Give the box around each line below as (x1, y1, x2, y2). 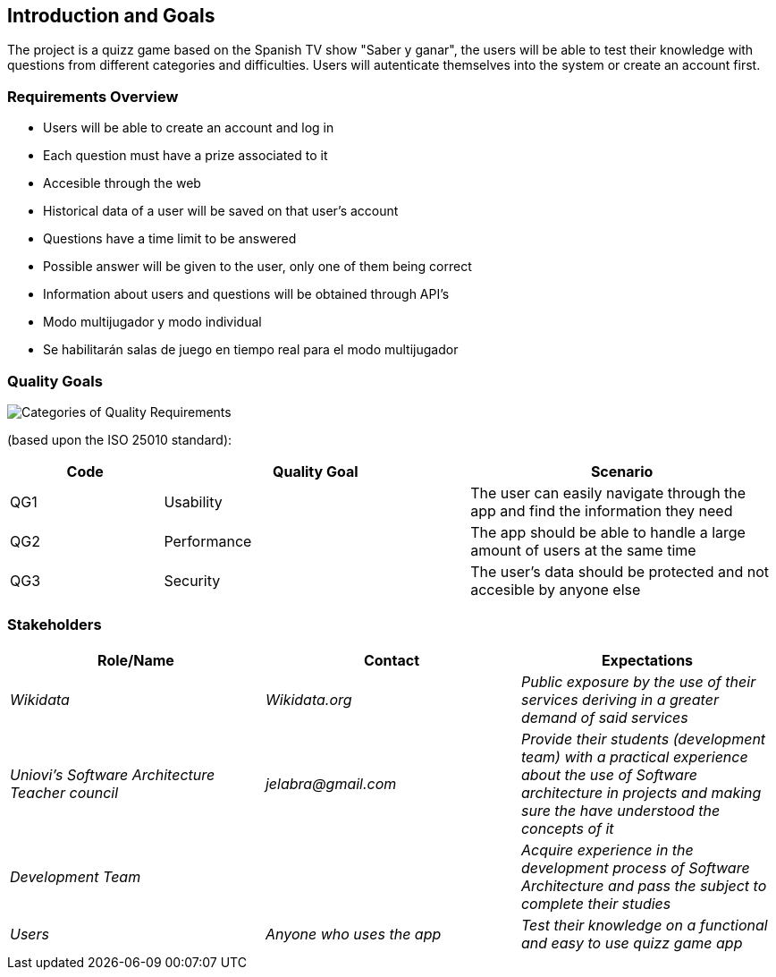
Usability (164, 492, 223, 511)
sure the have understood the (520, 801, 721, 820)
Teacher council (10, 783, 119, 802)
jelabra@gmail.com (265, 774, 397, 793)
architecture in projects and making (520, 783, 762, 802)
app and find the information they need (470, 501, 733, 520)
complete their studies (520, 894, 671, 913)
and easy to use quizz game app (520, 933, 743, 952)
